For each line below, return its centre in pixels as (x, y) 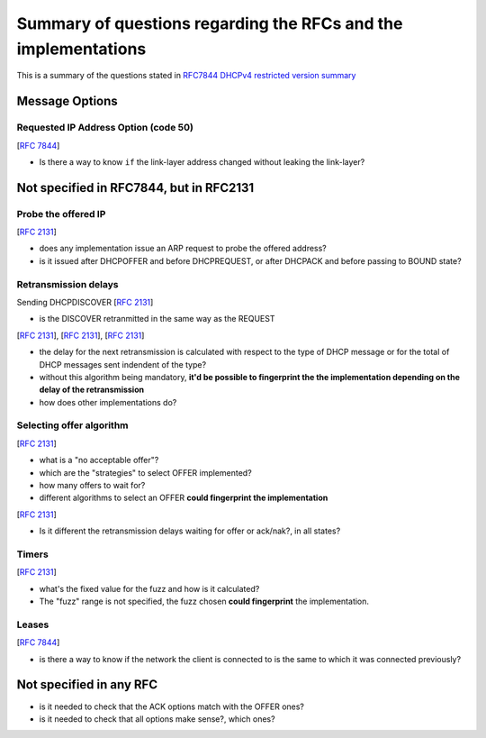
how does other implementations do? (108, 402)
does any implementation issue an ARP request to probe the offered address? (183, 249)
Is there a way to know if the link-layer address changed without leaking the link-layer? (202, 161)
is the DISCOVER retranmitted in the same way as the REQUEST (157, 319)
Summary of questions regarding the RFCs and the (210, 23)
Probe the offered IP (61, 214)
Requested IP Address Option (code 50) (105, 128)
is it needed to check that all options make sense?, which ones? (157, 719)
